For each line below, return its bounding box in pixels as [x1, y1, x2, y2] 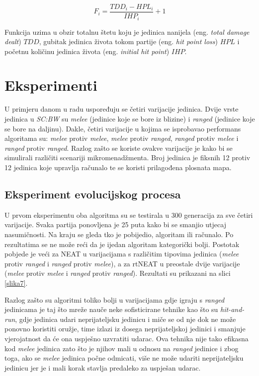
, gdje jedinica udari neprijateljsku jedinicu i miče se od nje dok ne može [15, 313, 236, 324]
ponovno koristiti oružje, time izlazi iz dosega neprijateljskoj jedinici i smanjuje [4, 323, 246, 334]
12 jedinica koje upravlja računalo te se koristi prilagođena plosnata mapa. [4, 162, 232, 172]
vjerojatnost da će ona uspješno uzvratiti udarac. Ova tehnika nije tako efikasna [4, 333, 249, 343]
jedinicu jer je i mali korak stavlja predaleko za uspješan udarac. [4, 362, 201, 373]
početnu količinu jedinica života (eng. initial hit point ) [4, 46, 170, 56]
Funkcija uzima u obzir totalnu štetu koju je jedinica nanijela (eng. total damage [4, 26, 250, 37]
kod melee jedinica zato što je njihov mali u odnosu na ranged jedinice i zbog [4, 343, 239, 353]
